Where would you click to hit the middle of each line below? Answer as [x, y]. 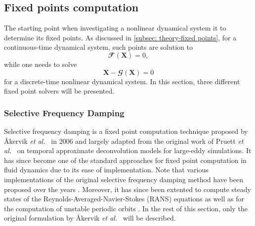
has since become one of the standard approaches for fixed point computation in [125, 160]
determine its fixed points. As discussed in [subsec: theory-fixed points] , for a [120, 37]
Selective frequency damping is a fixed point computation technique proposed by [126, 131]
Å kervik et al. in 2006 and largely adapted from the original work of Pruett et [124, 141]
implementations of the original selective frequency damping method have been [124, 179]
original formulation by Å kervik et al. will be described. [90, 218]
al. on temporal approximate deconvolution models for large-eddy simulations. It [128, 150]
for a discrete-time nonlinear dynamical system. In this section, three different [122, 81]
